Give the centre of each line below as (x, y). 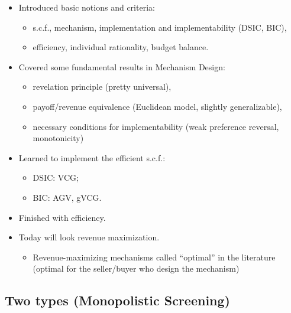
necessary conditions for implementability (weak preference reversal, (156, 126)
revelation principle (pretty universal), (102, 87)
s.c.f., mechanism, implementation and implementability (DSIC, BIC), (160, 27)
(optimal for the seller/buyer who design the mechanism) (136, 268)
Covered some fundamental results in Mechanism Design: (122, 66)
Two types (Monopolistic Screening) (117, 300)
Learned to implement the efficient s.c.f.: (92, 157)
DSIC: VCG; (56, 177)
